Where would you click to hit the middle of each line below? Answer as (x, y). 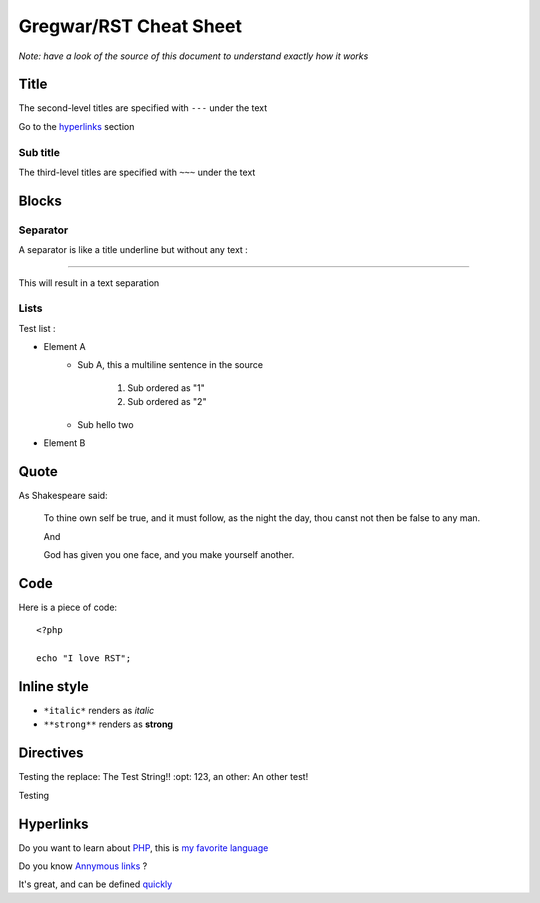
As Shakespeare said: (63, 495)
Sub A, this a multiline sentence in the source (170, 365)
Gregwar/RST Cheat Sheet (130, 26)
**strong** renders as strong (108, 724)
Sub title (39, 152)
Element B (64, 443)
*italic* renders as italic (99, 711)
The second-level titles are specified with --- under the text (143, 108)
